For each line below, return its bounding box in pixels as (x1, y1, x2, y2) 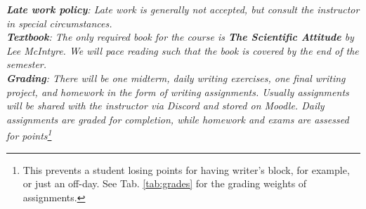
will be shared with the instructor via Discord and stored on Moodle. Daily (6, 98, 325, 113)
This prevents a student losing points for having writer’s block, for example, (22, 162, 350, 177)
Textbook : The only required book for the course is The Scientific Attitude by (6, 29, 354, 44)
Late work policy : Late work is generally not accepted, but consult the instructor (6, 2, 360, 16)
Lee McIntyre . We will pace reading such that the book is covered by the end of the (6, 43, 359, 58)
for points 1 (6, 126, 52, 142)
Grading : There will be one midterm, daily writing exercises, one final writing (6, 70, 346, 85)
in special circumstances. (6, 15, 112, 30)
